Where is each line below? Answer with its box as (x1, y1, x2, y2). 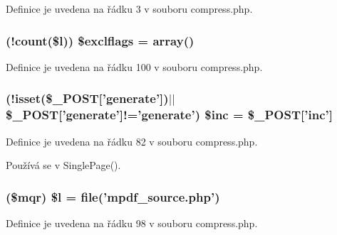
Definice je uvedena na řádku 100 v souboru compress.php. (6, 59, 263, 74)
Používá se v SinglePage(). (6, 158, 121, 173)
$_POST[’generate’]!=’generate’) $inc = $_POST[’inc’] (6, 106, 333, 124)
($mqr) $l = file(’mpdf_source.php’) (6, 187, 220, 205)
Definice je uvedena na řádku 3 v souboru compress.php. (6, 1, 253, 16)
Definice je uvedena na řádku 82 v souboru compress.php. (6, 133, 258, 148)
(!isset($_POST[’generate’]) (6, 89, 169, 107)
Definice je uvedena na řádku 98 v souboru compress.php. (6, 216, 258, 231)
